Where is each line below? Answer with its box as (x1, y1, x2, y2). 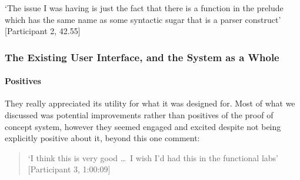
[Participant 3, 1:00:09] (28, 163, 111, 175)
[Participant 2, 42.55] (5, 25, 81, 37)
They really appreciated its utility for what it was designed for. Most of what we (5, 97, 295, 109)
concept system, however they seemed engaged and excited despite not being (5, 120, 281, 132)
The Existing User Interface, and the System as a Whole (5, 49, 279, 64)
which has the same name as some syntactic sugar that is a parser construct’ (5, 13, 281, 25)
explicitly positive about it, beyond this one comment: (5, 132, 200, 144)
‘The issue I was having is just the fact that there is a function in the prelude (5, 2, 284, 14)
